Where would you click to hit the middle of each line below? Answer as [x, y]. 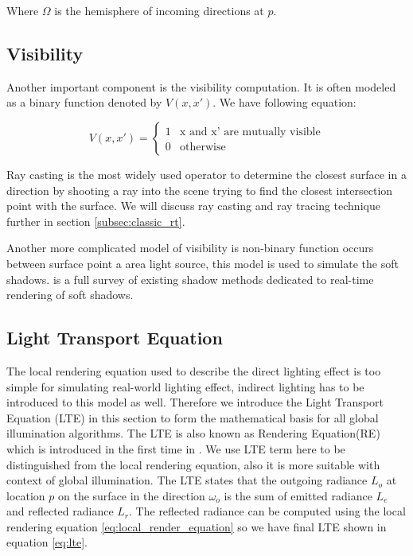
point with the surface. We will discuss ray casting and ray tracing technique [193, 206]
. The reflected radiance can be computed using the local [267, 511]
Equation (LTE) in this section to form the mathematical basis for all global [193, 417]
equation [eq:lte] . [47, 542]
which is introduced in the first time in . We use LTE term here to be [176, 448]
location [26, 495]
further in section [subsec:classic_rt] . [96, 221]
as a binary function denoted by [84, 102]
